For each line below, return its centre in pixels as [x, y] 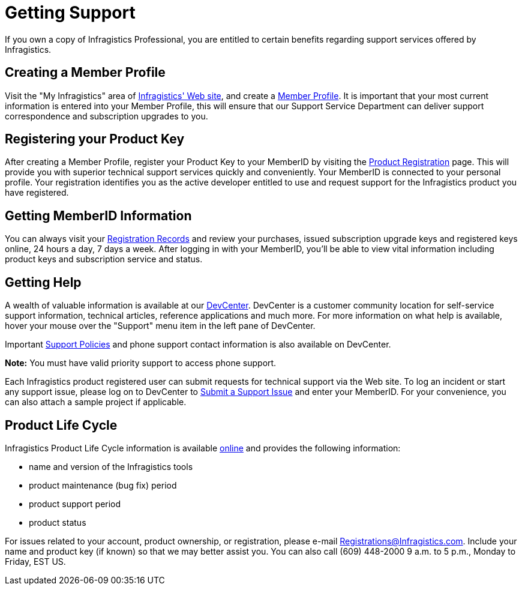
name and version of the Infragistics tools [111, 466]
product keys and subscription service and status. [104, 259]
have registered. [37, 193]
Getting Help [43, 282]
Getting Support [70, 13]
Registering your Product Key [95, 139]
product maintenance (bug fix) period [103, 485]
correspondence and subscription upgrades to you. [106, 116]
